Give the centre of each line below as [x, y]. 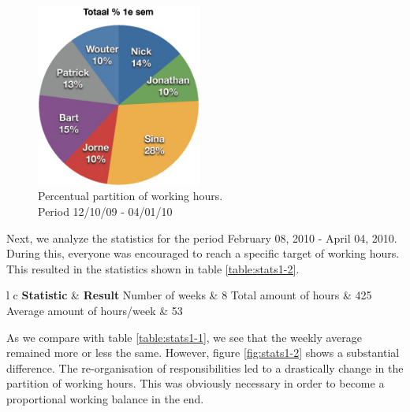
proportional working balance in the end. [105, 398]
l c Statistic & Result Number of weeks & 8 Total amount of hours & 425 [189, 295]
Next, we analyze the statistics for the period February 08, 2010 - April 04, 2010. [202, 238]
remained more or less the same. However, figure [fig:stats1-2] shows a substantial [203, 353]
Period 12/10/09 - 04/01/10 [105, 211]
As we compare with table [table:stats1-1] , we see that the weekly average [184, 337]
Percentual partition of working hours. [130, 196]
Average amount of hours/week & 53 [95, 310]
